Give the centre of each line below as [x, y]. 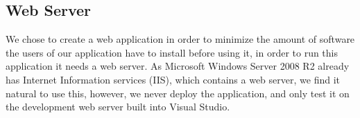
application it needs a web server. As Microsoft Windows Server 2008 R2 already [178, 66]
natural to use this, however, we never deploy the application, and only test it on [178, 93]
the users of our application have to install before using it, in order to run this [172, 52]
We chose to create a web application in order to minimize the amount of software [180, 39]
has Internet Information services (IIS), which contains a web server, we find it [173, 79]
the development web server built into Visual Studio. [118, 107]
